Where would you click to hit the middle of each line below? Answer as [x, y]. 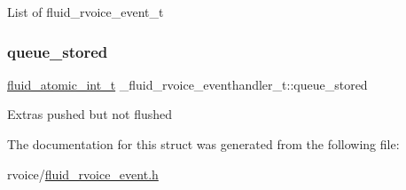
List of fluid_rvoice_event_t [86, 12]
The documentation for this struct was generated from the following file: [203, 144]
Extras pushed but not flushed [90, 114]
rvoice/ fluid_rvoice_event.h [83, 174]
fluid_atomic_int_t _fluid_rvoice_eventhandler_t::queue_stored [187, 84]
